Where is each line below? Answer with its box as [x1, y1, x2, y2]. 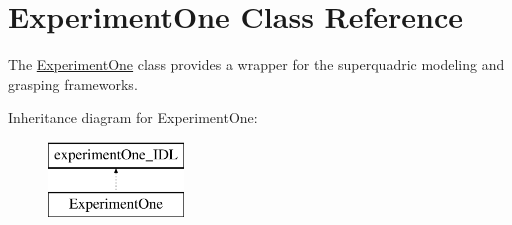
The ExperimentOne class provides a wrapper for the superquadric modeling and [8, 54, 505, 75]
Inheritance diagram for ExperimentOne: [8, 107, 258, 128]
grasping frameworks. [8, 73, 138, 94]
